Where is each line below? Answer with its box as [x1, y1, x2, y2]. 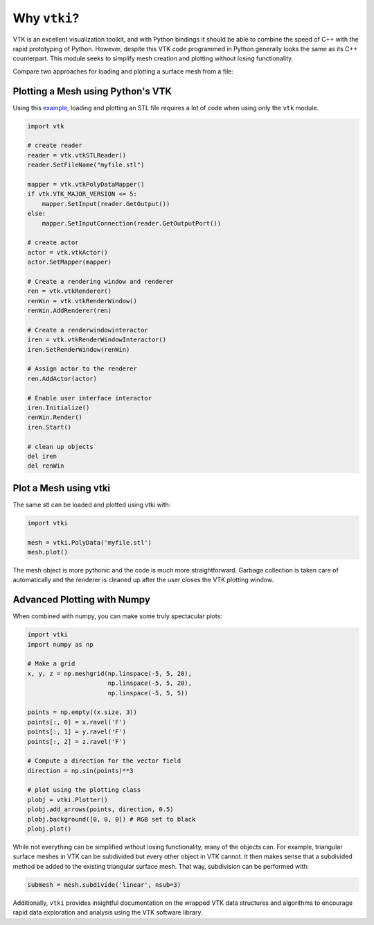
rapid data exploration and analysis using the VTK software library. [12, 908, 203, 917]
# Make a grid [27, 660, 75, 668]
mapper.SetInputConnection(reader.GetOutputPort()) [42, 219, 222, 227]
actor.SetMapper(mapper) [27, 258, 112, 266]
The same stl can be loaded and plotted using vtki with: [12, 500, 171, 509]
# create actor [27, 239, 79, 246]
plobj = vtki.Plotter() [27, 795, 109, 804]
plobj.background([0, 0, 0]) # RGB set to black [27, 815, 196, 823]
